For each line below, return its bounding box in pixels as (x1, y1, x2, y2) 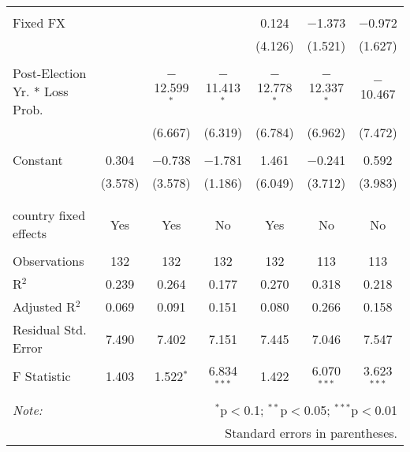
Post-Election (13, 64, 87, 82)
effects (13, 224, 47, 242)
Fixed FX (13, 13, 66, 32)
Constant (13, 151, 63, 169)
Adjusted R (13, 297, 76, 316)
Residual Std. (13, 320, 87, 338)
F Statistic (13, 367, 71, 386)
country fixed (13, 206, 86, 224)
